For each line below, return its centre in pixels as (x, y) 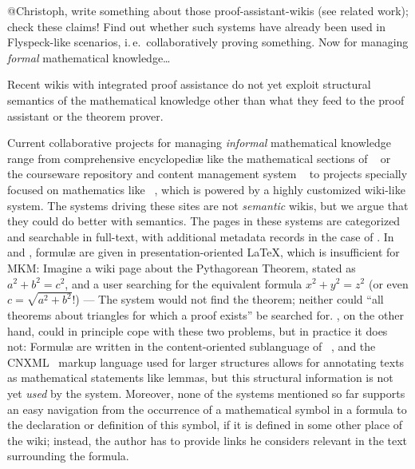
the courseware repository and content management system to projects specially (207, 174)
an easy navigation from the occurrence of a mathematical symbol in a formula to (207, 409)
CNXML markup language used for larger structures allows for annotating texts (206, 362)
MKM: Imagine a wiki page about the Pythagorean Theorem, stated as (182, 267)
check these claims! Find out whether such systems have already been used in (197, 26)
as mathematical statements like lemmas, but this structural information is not (200, 378)
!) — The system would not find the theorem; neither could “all (228, 299)
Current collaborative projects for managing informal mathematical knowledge (199, 143)
